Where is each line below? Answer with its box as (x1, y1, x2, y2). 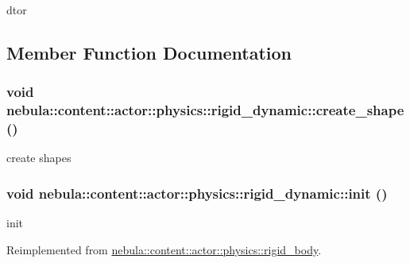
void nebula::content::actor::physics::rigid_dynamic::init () (6, 183, 388, 203)
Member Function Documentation (6, 40, 292, 64)
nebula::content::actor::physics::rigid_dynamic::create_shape (6, 100, 404, 120)
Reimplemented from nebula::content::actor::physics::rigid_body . (6, 241, 322, 257)
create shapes (6, 149, 72, 166)
